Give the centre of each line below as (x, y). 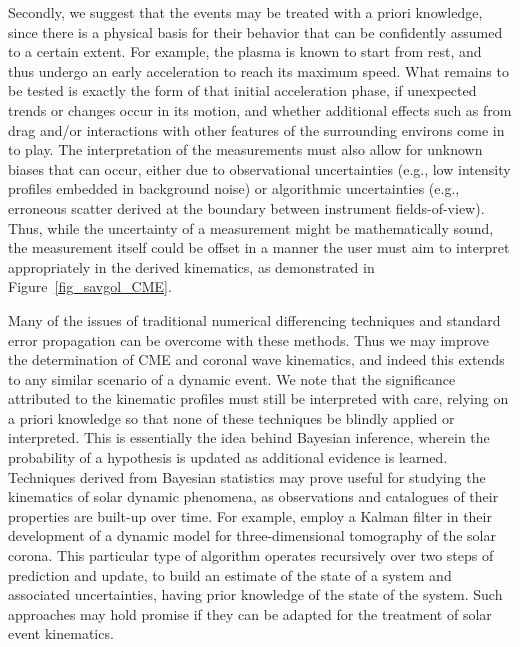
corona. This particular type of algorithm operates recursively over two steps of (251, 555)
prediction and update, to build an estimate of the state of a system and (230, 574)
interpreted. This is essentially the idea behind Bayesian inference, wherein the (249, 437)
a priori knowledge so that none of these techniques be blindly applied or (231, 417)
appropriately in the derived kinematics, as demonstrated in (191, 266)
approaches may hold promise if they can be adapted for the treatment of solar (250, 613)
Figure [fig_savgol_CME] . (90, 286)
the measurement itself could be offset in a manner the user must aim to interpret (259, 247)
